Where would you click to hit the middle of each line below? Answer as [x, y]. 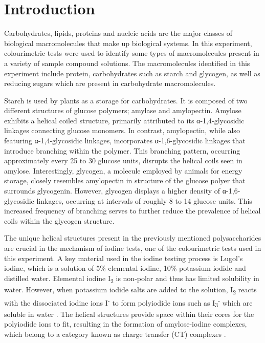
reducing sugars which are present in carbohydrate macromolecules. [110, 83]
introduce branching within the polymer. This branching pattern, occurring [122, 150]
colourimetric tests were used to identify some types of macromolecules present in [132, 53]
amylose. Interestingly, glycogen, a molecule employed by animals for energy [123, 170]
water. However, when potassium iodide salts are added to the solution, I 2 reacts [130, 290]
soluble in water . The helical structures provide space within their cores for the [129, 314]
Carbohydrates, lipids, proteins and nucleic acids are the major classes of [118, 33]
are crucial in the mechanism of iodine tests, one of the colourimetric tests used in [133, 248]
